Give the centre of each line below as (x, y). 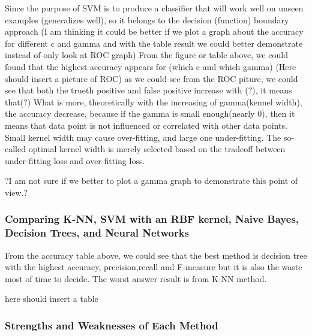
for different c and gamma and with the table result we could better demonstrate (154, 43)
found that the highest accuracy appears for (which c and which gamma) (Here (151, 66)
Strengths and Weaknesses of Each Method (112, 325)
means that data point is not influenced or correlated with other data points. (146, 125)
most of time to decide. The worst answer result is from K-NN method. (136, 278)
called (15, 149)
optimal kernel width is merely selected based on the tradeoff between (157, 149)
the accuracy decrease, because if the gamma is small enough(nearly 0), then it (150, 113)
